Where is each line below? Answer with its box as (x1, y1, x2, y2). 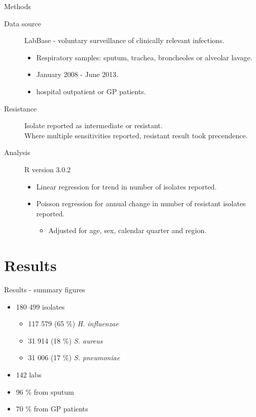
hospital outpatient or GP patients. (36, 86, 146, 96)
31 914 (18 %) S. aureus (28, 335, 103, 346)
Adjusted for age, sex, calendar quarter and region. (48, 225, 207, 236)
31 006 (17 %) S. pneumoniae (28, 352, 120, 363)
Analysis (4, 147, 30, 158)
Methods (4, 1, 31, 11)
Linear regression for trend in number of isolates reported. (36, 181, 217, 192)
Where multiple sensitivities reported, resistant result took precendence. (24, 130, 248, 140)
